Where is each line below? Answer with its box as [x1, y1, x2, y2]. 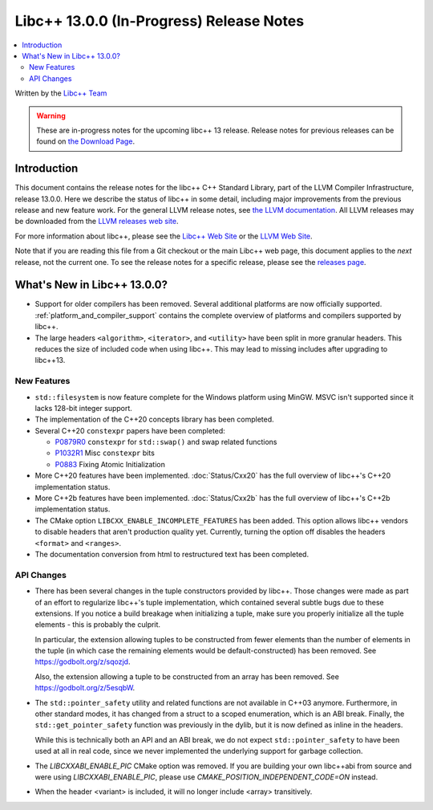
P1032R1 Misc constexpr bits [55, 448, 156, 458]
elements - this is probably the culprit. [34, 620, 160, 629]
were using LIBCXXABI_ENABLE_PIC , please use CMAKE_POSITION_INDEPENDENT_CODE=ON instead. [34, 772, 378, 782]
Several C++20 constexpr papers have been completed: [34, 425, 226, 435]
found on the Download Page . [36, 136, 136, 146]
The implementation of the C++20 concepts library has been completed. [34, 414, 274, 425]
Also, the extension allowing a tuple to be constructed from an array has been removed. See [34, 671, 340, 682]
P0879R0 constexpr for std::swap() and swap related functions [55, 438, 277, 447]
